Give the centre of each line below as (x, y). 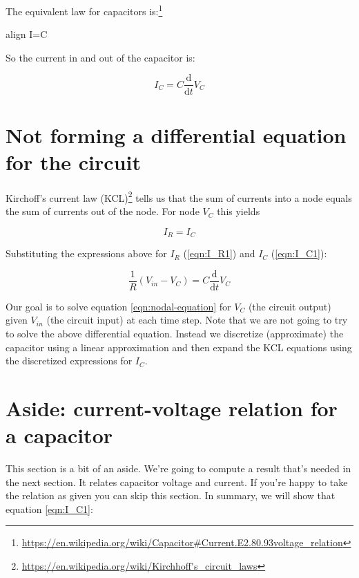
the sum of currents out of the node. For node (103, 211)
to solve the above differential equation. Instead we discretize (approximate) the (175, 333)
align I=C (27, 34)
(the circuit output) (290, 306)
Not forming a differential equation (176, 134)
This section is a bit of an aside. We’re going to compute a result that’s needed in (178, 468)
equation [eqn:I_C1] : (49, 509)
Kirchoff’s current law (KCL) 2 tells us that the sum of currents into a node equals (179, 196)
